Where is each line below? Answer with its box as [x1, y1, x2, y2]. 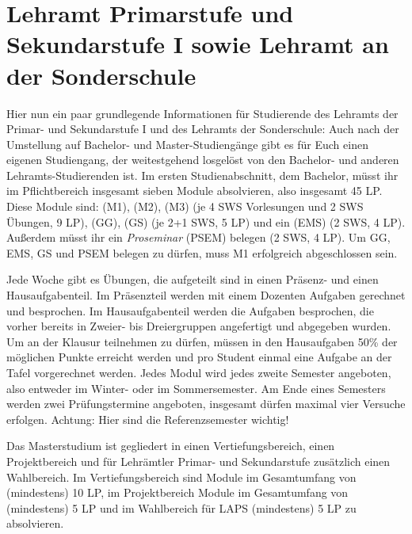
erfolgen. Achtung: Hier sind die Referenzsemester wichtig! [6, 410, 289, 427]
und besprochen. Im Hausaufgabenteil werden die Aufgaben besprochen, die [6, 302, 374, 318]
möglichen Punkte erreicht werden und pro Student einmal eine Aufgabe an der [6, 349, 392, 365]
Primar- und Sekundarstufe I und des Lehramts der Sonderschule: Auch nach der [6, 120, 399, 137]
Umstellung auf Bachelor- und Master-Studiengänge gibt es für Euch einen [6, 135, 368, 152]
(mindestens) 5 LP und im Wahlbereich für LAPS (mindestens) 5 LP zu [6, 499, 357, 516]
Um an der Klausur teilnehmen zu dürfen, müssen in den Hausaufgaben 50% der [6, 333, 398, 349]
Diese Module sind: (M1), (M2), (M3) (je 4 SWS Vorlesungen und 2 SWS [6, 198, 364, 215]
